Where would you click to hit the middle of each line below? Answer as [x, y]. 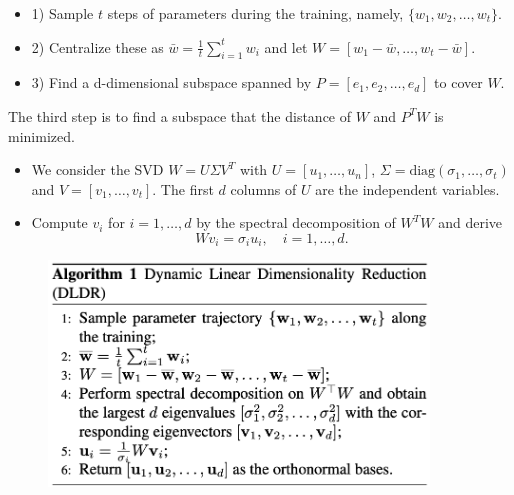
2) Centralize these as [97, 46]
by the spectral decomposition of [296, 222]
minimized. [41, 135]
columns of [263, 188]
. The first [183, 188]
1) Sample [62, 13]
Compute [59, 222]
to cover [458, 82]
